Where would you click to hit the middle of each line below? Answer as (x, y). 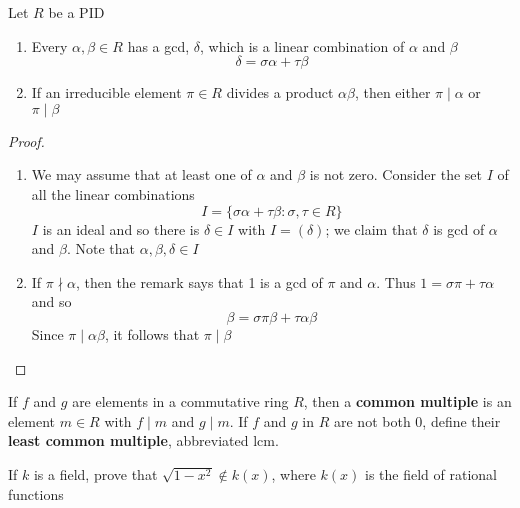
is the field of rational (430, 473)
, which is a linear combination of (302, 45)
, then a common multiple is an (407, 401)
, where (293, 473)
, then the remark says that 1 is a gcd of (199, 281)
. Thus (396, 281)
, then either (392, 92)
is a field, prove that (95, 473)
